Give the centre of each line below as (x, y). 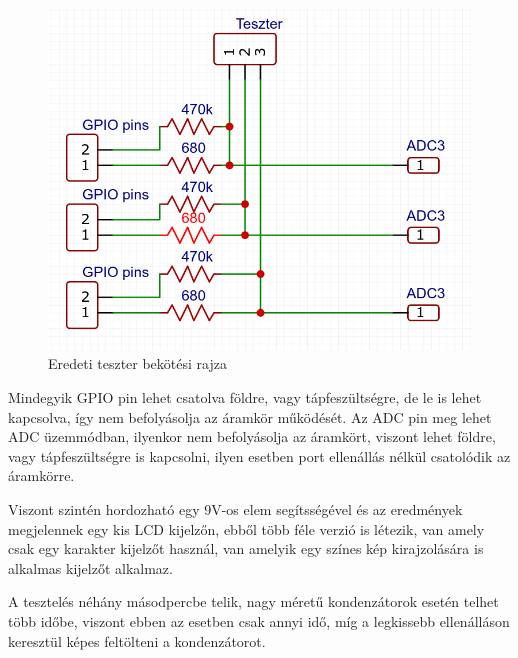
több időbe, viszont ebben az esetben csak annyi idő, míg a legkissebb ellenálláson (259, 620)
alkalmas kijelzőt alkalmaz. (90, 567)
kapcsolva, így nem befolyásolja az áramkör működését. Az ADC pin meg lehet (250, 416)
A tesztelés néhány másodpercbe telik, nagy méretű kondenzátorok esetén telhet (253, 601)
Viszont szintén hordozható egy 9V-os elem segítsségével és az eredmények (235, 508)
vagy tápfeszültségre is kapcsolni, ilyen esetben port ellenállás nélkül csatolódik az (259, 455)
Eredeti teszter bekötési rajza (137, 363)
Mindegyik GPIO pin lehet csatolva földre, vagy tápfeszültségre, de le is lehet (245, 397)
